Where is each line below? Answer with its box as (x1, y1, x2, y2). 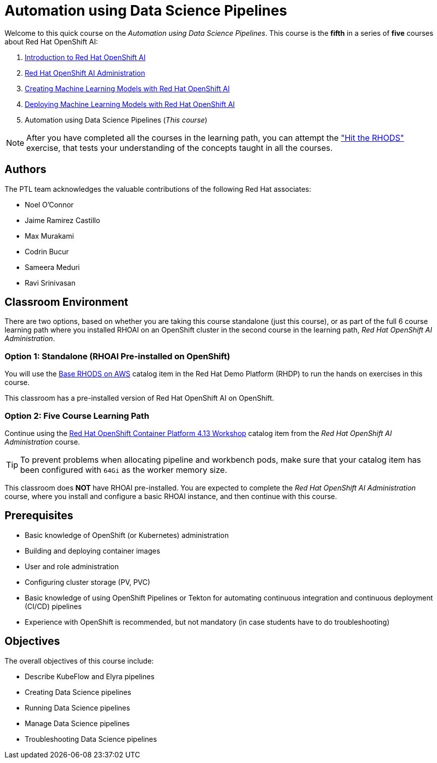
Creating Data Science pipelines (25, 687, 131, 696)
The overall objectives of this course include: (5, 656, 154, 665)
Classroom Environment (5, 296, 129, 309)
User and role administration (25, 562, 119, 571)
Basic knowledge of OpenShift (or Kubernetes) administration (25, 530, 229, 539)
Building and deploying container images (25, 546, 160, 555)
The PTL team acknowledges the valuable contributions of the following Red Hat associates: (5, 184, 311, 193)
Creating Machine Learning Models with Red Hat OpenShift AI (25, 84, 230, 93)
